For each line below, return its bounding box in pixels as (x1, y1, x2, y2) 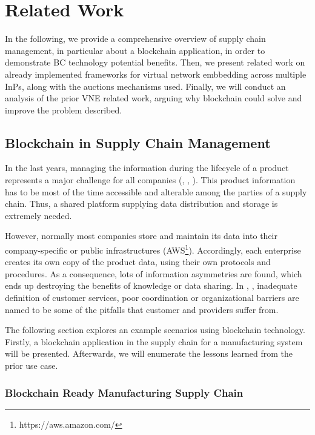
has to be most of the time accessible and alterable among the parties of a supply (5, 185, 307, 198)
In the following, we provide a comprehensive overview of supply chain (5, 32, 266, 45)
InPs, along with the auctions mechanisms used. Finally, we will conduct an (5, 79, 286, 92)
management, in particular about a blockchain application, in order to (5, 44, 265, 56)
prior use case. (5, 359, 58, 372)
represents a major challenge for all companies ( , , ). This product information (5, 174, 296, 186)
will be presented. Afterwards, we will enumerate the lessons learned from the (5, 347, 293, 360)
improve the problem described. (5, 103, 122, 116)
